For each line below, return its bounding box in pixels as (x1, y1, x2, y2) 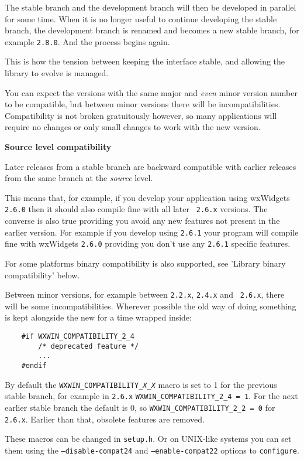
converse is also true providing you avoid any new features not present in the (5, 214, 280, 227)
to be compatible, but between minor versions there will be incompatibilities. (5, 98, 281, 110)
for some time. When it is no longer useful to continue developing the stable (5, 12, 277, 25)
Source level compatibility (5, 141, 112, 152)
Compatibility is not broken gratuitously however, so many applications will (5, 109, 277, 121)
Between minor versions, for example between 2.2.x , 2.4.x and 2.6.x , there (5, 288, 285, 301)
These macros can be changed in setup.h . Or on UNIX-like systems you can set (5, 432, 292, 445)
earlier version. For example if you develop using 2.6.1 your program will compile (5, 226, 299, 238)
